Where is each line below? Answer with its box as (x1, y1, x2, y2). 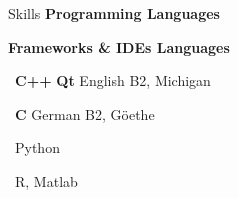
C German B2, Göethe (15, 103, 155, 124)
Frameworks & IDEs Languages (8, 36, 230, 57)
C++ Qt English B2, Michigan (15, 70, 211, 91)
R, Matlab (14, 170, 78, 191)
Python (14, 137, 60, 158)
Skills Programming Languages (8, 3, 220, 23)
